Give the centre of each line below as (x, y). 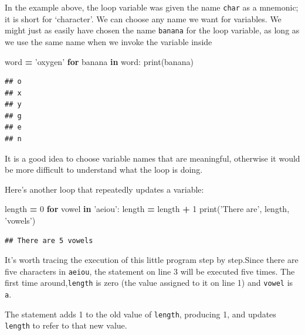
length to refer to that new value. (66, 325)
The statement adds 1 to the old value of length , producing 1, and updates (140, 314)
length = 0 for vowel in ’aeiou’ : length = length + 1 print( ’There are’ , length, (147, 209)
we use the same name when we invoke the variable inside (109, 41)
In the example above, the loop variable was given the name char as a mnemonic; (152, 7)
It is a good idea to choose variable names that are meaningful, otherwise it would (152, 158)
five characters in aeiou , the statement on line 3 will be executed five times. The (150, 271)
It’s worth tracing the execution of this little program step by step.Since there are (152, 260)
